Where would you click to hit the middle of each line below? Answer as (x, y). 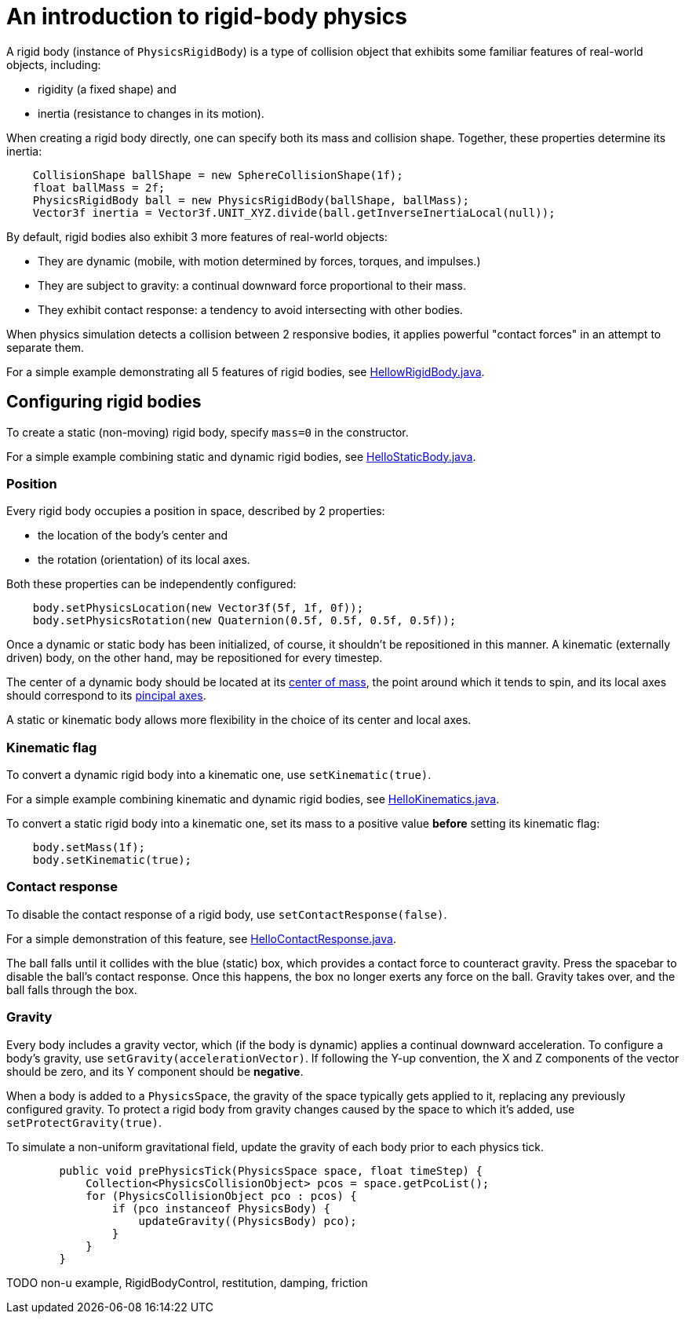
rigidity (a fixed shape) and (107, 89)
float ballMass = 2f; (99, 187)
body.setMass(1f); (89, 848)
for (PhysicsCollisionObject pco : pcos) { (221, 1196)
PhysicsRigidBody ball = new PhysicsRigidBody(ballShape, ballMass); (251, 200)
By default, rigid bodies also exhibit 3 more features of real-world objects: (197, 236)
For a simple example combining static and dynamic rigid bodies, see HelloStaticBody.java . (241, 456)
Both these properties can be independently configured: (151, 584)
